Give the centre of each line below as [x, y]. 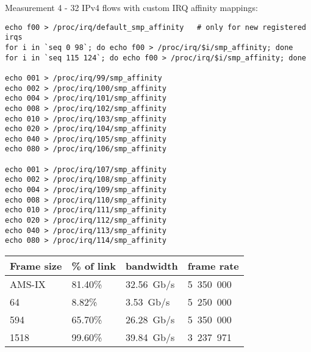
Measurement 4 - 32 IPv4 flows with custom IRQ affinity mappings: [131, 7]
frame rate [213, 266]
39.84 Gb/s [150, 337]
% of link [94, 266]
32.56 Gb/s [150, 284]
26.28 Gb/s [150, 320]
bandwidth [152, 266]
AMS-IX [28, 284]
